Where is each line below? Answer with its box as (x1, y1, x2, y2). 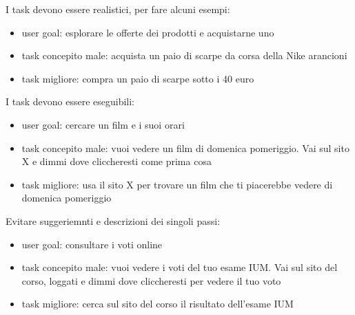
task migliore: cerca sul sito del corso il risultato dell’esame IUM (21, 296, 294, 311)
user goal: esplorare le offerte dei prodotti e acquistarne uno (21, 25, 274, 39)
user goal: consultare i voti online (21, 237, 163, 251)
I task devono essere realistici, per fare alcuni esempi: (6, 2, 230, 16)
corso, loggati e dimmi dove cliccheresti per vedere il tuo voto (21, 273, 281, 287)
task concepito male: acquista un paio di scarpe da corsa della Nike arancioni (21, 48, 347, 63)
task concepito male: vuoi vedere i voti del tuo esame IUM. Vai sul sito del (21, 260, 338, 274)
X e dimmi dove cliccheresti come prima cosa (21, 154, 212, 169)
